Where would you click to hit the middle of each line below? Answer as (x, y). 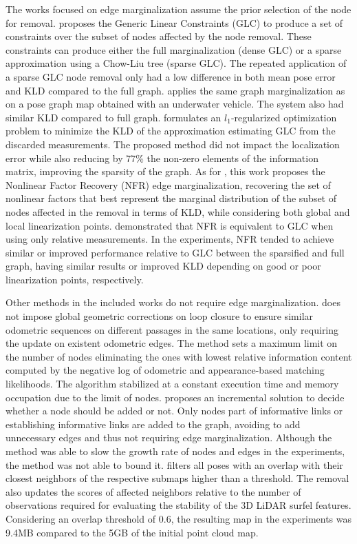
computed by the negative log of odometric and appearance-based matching (165, 370)
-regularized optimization (284, 117)
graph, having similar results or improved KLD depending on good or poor (163, 266)
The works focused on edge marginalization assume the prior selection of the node (178, 9)
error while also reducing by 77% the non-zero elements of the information (162, 158)
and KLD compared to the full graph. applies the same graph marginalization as (175, 90)
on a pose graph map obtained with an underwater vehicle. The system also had (175, 104)
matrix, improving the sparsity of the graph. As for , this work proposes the (165, 171)
